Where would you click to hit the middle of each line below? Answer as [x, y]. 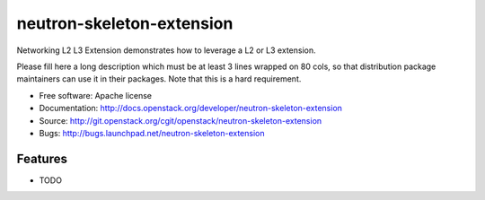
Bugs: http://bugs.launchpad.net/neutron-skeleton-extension [152, 133]
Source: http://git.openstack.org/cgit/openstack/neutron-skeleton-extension [181, 120]
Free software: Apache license [96, 95]
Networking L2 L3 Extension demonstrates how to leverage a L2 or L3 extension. [166, 50]
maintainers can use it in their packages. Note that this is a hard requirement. [159, 79]
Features [42, 158]
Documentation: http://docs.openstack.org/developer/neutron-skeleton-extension [191, 109]
